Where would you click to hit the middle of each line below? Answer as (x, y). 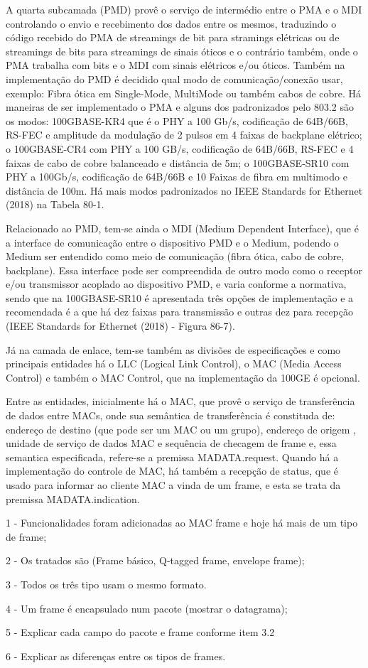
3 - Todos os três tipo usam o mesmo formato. (106, 584)
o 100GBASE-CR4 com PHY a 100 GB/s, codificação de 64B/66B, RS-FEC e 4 (180, 148)
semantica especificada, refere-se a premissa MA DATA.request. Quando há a (172, 457)
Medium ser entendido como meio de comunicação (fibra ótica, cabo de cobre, (175, 256)
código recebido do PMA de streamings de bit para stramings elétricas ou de (173, 37)
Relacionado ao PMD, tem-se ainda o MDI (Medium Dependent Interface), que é (182, 228)
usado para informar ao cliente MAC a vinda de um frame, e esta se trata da (173, 485)
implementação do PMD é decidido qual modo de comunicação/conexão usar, (174, 79)
